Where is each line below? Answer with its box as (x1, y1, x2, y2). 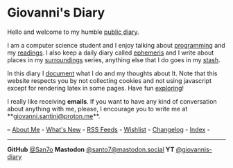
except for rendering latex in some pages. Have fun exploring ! (7, 84, 184, 92)
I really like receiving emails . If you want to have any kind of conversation (7, 97, 217, 105)
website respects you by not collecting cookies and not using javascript (7, 76, 212, 84)
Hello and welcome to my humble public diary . (7, 28, 140, 36)
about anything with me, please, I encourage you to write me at (7, 104, 188, 113)
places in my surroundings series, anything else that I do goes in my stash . (7, 55, 221, 64)
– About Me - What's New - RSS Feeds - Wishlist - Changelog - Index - (7, 125, 210, 133)
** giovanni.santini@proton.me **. (7, 112, 101, 120)
